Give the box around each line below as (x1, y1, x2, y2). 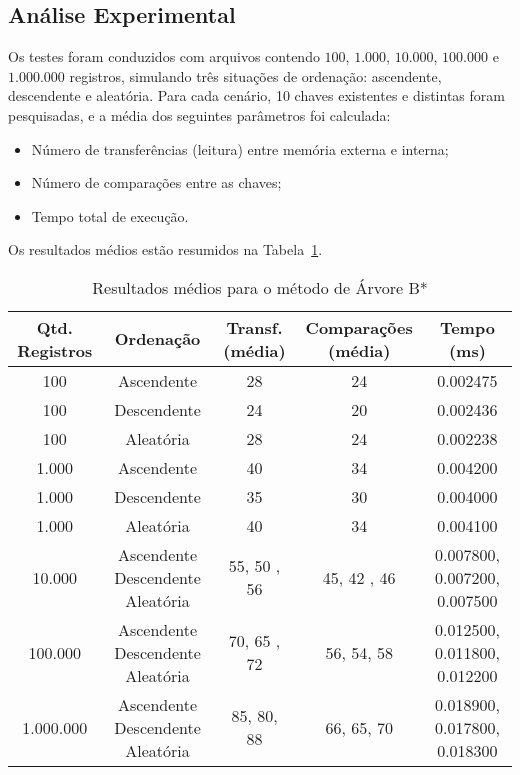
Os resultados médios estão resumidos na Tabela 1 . (8, 239, 323, 260)
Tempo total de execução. (31, 205, 189, 226)
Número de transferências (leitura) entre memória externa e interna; (31, 138, 449, 159)
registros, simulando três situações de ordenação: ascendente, (69, 65, 442, 86)
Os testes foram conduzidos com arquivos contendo (8, 46, 320, 67)
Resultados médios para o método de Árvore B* (92, 275, 428, 299)
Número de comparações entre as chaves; (31, 172, 282, 193)
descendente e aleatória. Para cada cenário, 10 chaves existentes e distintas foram (8, 85, 505, 106)
